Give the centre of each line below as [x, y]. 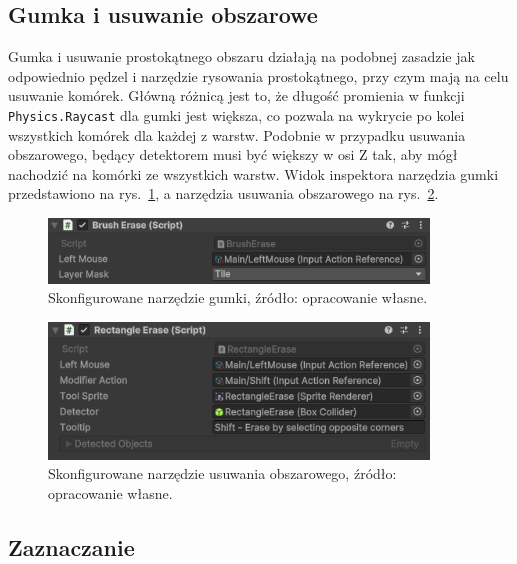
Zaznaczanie [71, 546]
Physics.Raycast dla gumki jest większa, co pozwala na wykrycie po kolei [236, 114]
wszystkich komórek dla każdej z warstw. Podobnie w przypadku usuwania [237, 134]
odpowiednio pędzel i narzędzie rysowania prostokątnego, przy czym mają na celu [258, 75]
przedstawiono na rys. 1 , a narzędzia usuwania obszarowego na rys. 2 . [223, 193]
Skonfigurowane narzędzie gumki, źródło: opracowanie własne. [238, 297]
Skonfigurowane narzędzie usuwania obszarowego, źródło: [222, 473]
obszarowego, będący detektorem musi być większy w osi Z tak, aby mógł [233, 154]
